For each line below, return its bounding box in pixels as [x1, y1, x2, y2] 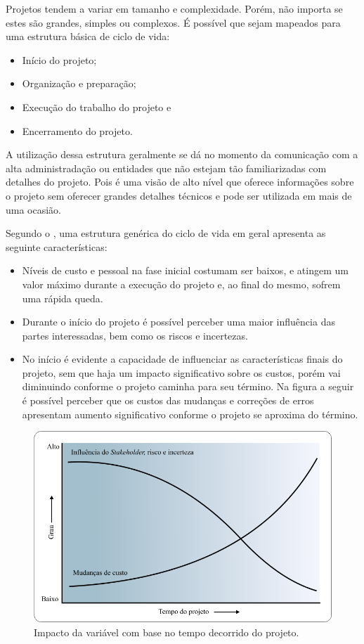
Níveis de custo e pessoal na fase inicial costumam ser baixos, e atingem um [22, 263, 349, 278]
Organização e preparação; [22, 76, 136, 91]
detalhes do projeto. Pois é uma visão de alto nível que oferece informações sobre [6, 174, 354, 189]
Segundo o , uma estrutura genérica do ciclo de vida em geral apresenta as [6, 226, 326, 240]
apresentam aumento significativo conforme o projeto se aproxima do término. [22, 406, 358, 421]
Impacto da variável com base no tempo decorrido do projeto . [34, 625, 299, 640]
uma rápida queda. [22, 290, 103, 305]
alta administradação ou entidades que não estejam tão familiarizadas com [6, 160, 327, 175]
